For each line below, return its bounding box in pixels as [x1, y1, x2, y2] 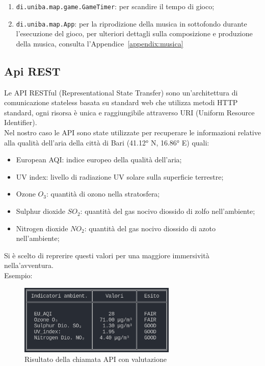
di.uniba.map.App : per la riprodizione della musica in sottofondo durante [16, 18, 247, 29]
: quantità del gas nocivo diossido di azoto [84, 223, 216, 233]
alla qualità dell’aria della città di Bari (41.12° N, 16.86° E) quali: [4, 137, 209, 148]
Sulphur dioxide [16, 206, 65, 216]
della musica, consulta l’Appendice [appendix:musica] [16, 38, 183, 48]
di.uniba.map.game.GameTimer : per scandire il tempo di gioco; [16, 1, 215, 11]
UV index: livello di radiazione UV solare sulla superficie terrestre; [16, 171, 224, 182]
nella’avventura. [4, 260, 54, 271]
